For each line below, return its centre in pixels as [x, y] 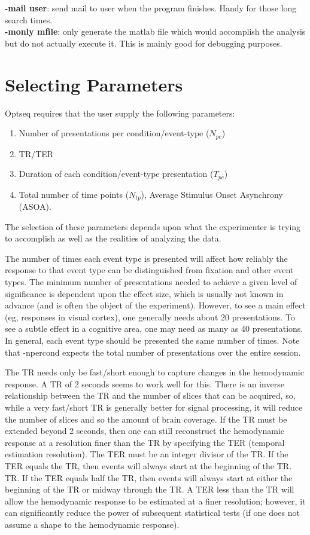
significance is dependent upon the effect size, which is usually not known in [144, 293]
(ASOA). [35, 207]
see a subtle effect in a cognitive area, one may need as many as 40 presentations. [154, 328]
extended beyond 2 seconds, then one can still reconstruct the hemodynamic [145, 431]
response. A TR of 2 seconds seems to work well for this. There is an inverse [145, 383]
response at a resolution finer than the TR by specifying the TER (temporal [145, 442]
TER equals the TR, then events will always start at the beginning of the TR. [148, 465]
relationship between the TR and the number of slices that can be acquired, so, [150, 395]
